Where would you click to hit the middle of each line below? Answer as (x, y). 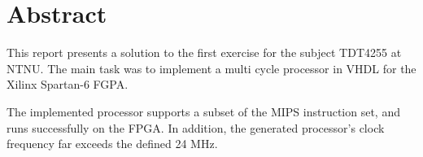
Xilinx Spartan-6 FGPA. (68, 84)
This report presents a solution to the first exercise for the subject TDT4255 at (204, 52)
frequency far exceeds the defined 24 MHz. (112, 144)
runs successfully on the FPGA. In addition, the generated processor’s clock (196, 127)
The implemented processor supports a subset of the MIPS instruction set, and (203, 111)
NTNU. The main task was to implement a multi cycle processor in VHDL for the (211, 68)
